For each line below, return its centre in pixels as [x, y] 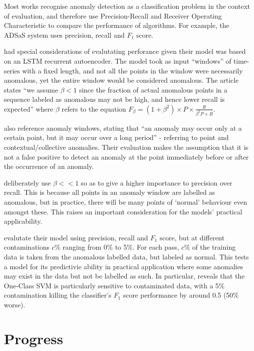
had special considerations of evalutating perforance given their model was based [125, 51]
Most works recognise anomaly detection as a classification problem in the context [127, 6]
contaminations [27, 247]
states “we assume [31, 89]
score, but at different [192, 237]
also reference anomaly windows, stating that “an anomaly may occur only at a [123, 128]
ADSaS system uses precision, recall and [64, 35]
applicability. [23, 221]
